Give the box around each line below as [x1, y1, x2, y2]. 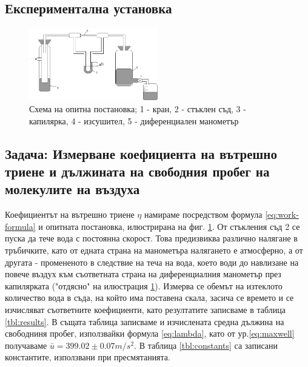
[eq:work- [265, 208, 299, 221]
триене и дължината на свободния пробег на [5, 162, 270, 181]
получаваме [5, 338, 47, 351]
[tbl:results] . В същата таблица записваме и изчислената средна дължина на [5, 315, 284, 328]
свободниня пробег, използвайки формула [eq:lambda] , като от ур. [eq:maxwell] [5, 327, 295, 340]
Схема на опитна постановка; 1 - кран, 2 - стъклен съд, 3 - [29, 103, 246, 115]
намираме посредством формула [144, 208, 263, 221]
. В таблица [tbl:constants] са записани [134, 338, 278, 351]
